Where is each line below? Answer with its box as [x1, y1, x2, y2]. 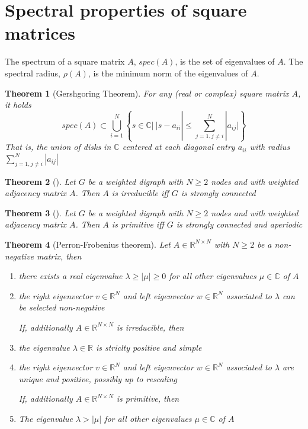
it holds [5, 98, 31, 111]
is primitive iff [111, 218, 164, 230]
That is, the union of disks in [5, 140, 111, 153]
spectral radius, [5, 66, 60, 79]
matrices [5, 21, 75, 45]
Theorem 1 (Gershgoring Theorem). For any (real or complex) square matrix [5, 87, 289, 99]
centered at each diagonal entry [122, 140, 235, 153]
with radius [249, 140, 290, 153]
